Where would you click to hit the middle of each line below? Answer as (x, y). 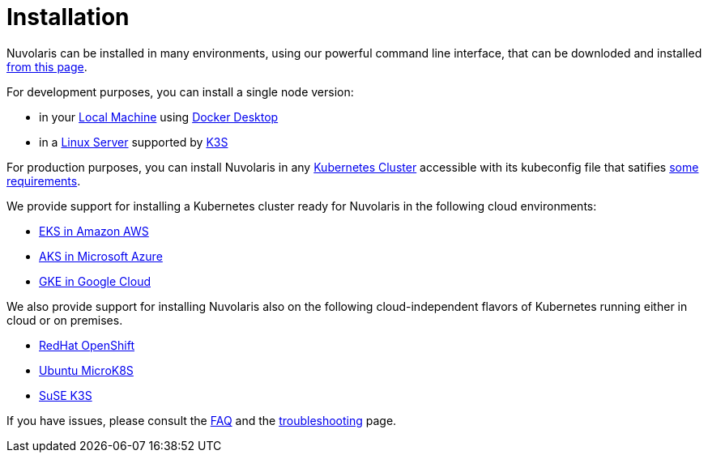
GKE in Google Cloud (95, 281)
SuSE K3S (66, 395)
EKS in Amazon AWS (94, 231)
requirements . (44, 181)
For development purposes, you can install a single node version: (180, 91)
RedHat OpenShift (87, 345)
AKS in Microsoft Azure (101, 256)
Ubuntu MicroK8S (86, 370)
